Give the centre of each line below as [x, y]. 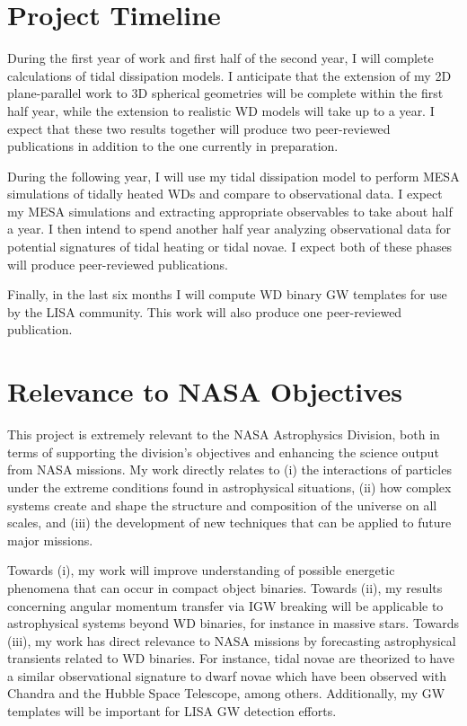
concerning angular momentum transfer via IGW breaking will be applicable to [225, 605]
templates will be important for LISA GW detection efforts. [172, 711]
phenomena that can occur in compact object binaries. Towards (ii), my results [225, 587]
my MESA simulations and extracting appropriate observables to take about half [230, 211]
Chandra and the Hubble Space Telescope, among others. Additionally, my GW [226, 693]
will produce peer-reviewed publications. [118, 264]
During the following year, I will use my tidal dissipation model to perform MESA [233, 176]
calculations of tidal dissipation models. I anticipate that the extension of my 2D [229, 75]
